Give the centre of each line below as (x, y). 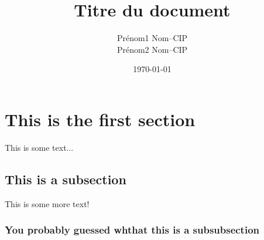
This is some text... (39, 147)
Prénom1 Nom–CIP (152, 38)
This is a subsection (66, 179)
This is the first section (100, 119)
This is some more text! (47, 203)
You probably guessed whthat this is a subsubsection (132, 230)
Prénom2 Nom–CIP (152, 49)
